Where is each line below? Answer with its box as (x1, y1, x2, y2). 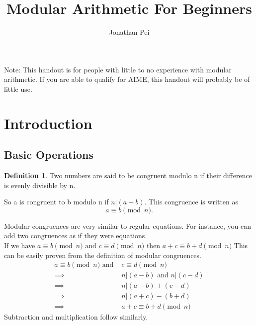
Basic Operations (4, 147, 94, 162)
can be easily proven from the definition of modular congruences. (4, 250, 201, 260)
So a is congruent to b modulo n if (4, 196, 109, 207)
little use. (4, 83, 32, 94)
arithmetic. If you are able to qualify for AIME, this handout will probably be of (4, 74, 250, 84)
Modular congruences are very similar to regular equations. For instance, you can (4, 220, 252, 231)
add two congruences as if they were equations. (4, 230, 147, 241)
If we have (4, 240, 35, 251)
